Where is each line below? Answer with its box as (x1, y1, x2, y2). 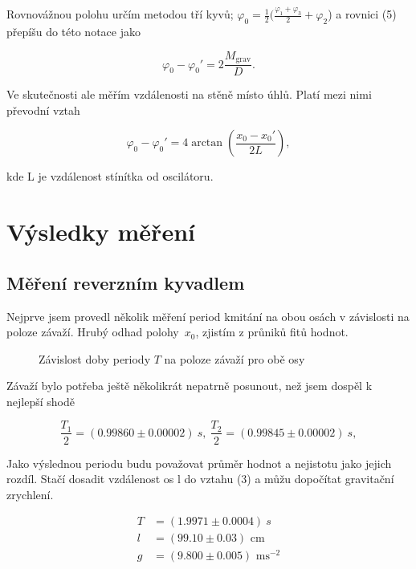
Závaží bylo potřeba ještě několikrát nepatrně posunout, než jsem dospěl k (6, 377, 373, 394)
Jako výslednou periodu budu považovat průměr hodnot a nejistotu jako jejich (6, 454, 392, 471)
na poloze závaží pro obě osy (164, 350, 305, 367)
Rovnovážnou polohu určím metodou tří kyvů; (6, 6, 234, 22)
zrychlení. (6, 486, 54, 502)
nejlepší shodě (6, 392, 75, 409)
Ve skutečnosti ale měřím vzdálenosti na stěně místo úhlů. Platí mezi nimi (6, 86, 372, 103)
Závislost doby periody (39, 350, 151, 367)
